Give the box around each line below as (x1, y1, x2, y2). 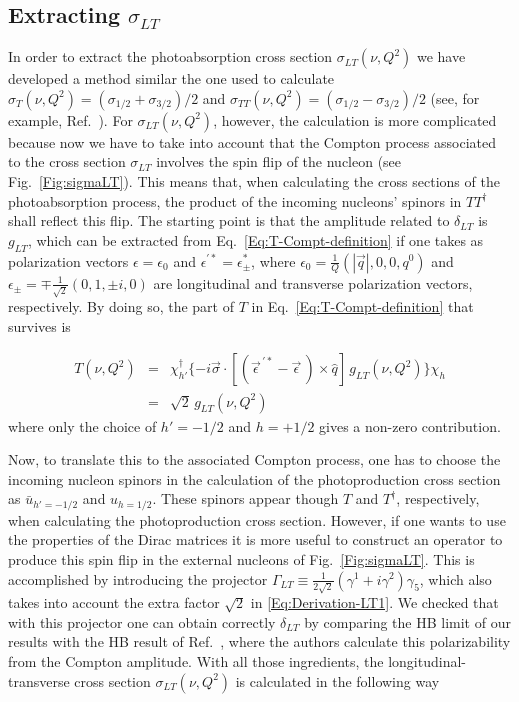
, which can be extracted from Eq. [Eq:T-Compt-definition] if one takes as (27, 229, 484, 250)
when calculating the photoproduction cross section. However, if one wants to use (8, 509, 506, 530)
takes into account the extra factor (8, 592, 220, 613)
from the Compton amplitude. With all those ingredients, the (8, 651, 384, 672)
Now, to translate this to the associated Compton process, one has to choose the (8, 449, 501, 470)
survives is (8, 315, 71, 336)
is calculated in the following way (235, 670, 440, 691)
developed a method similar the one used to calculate (8, 68, 335, 89)
